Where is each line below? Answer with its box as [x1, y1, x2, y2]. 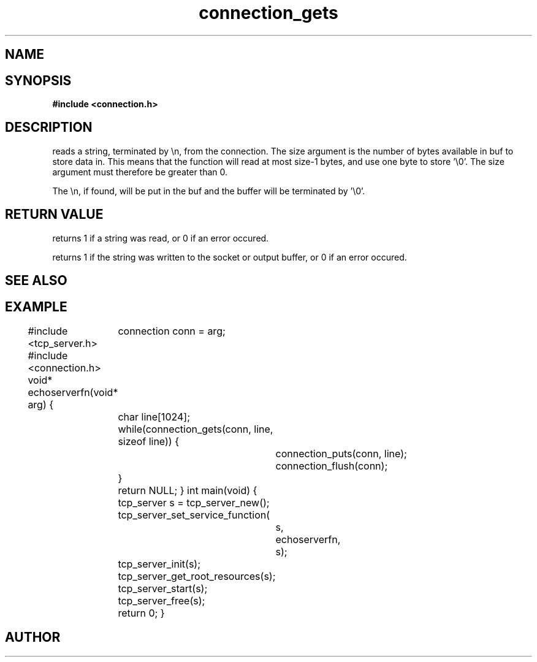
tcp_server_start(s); [118, 582, 208, 595]
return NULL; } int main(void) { [118, 484, 257, 496]
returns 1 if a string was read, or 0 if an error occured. [52, 232, 269, 243]
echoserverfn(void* [28, 386, 118, 398]
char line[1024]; [118, 410, 190, 423]
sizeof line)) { [118, 435, 179, 447]
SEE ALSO [5, 273, 67, 289]
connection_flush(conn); [275, 459, 388, 472]
